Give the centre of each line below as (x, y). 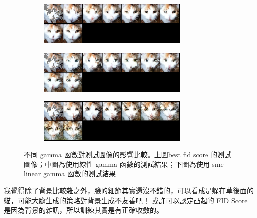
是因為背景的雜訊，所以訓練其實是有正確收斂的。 (84, 210)
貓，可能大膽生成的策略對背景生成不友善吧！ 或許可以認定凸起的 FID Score (126, 200)
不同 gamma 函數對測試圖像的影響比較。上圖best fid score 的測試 (128, 154)
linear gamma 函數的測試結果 (70, 174)
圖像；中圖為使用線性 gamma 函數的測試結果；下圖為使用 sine (124, 164)
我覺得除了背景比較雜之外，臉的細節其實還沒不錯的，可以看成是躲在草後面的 (129, 190)
